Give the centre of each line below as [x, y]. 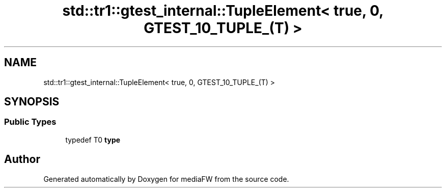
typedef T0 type [93, 140]
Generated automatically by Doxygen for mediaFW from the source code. [166, 179]
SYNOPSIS [32, 102]
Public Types [30, 122]
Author [22, 159]
